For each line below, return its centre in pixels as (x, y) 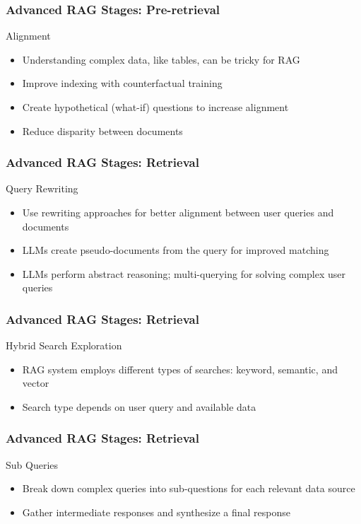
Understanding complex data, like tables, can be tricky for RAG (161, 59)
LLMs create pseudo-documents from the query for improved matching (176, 250)
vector (36, 383)
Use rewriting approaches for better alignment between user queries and (178, 212)
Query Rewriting (42, 188)
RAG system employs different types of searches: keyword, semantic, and (180, 369)
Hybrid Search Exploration (64, 345)
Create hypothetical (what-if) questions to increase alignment (155, 107)
